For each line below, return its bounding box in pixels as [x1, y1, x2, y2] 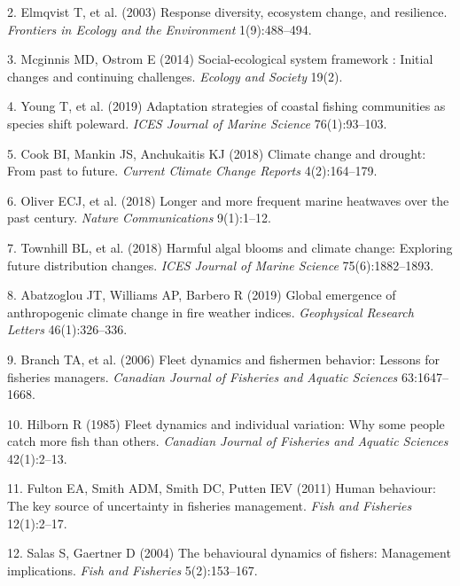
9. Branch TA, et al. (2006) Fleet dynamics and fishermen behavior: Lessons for [7, 349, 440, 368]
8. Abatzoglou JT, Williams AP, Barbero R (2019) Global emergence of [7, 285, 396, 304]
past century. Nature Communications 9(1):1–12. [7, 208, 271, 227]
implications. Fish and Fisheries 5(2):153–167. [7, 560, 258, 579]
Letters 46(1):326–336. [7, 320, 128, 339]
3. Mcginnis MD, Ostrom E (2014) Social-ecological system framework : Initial [7, 50, 433, 68]
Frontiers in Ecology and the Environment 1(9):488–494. [7, 20, 312, 38]
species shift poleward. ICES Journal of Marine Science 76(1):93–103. [7, 113, 387, 132]
